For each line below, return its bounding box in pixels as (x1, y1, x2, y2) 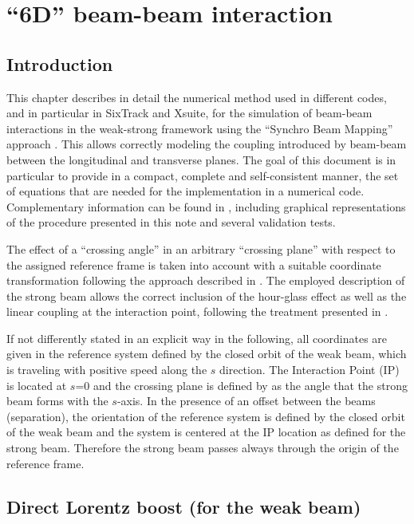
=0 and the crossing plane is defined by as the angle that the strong (75, 376, 408, 393)
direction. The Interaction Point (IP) (219, 361, 400, 378)
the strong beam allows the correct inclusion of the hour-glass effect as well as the (6, 287, 407, 304)
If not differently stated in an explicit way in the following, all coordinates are (6, 329, 388, 346)
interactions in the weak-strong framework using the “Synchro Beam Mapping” (6, 120, 393, 136)
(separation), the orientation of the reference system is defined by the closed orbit (6, 408, 405, 424)
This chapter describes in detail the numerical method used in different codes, (6, 89, 387, 105)
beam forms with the (6, 392, 108, 409)
